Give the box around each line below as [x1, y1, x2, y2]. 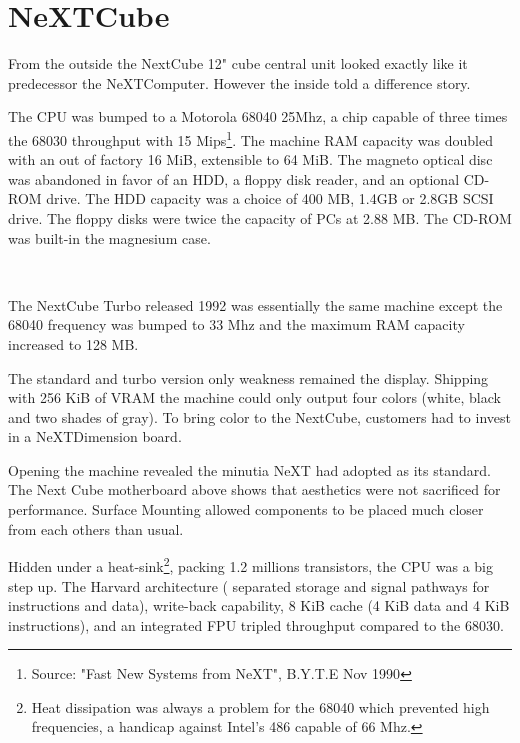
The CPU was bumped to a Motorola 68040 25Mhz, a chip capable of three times [8, 106, 508, 127]
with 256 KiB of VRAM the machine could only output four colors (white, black [8, 387, 501, 408]
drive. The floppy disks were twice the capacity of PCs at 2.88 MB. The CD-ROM [8, 207, 512, 228]
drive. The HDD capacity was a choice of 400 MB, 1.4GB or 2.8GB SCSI [46, 188, 494, 209]
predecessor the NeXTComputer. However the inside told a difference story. [8, 72, 471, 93]
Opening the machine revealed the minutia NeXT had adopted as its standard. [8, 459, 491, 480]
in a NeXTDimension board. [8, 426, 182, 447]
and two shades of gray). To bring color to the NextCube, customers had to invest [8, 406, 511, 427]
